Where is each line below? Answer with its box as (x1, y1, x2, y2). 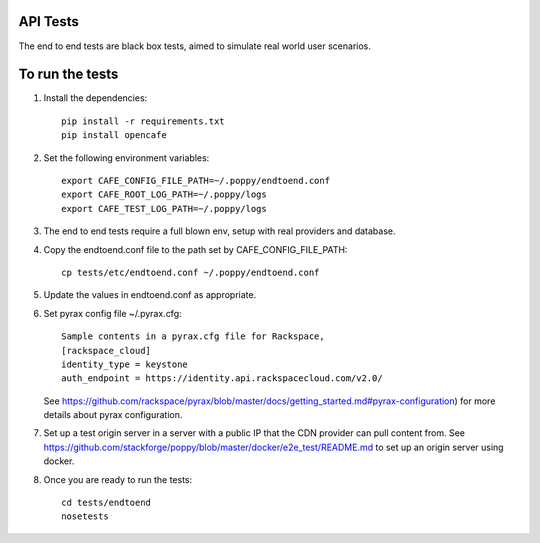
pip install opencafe (61, 130, 167, 141)
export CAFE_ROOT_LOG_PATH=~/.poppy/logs (61, 189, 267, 200)
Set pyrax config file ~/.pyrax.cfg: (43, 307, 182, 319)
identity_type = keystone (61, 358, 189, 370)
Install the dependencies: (43, 92, 148, 104)
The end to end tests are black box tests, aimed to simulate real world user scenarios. (18, 40, 372, 52)
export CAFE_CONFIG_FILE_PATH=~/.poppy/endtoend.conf (61, 175, 330, 186)
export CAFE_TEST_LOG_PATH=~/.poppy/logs (61, 203, 267, 214)
